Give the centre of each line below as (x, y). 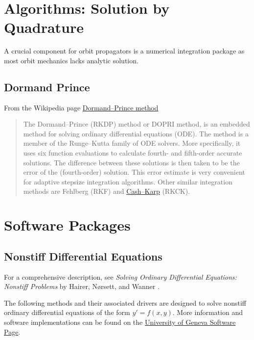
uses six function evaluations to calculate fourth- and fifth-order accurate (133, 153)
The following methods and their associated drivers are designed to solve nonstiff (125, 302)
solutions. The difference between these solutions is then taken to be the (131, 162)
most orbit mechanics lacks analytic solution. (71, 60)
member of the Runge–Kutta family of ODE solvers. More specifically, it (132, 143)
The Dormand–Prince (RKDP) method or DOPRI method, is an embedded (137, 124)
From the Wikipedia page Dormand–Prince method (81, 107)
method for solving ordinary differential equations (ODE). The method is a (136, 133)
